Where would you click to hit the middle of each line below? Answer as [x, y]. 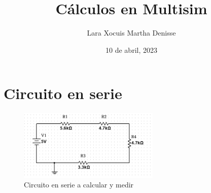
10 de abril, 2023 [131, 50]
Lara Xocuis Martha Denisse [131, 33]
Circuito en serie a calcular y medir [79, 185]
